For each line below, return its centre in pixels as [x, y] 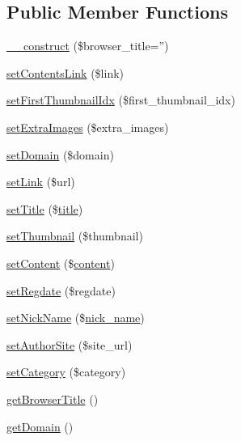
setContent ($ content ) [61, 263]
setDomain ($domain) [60, 154]
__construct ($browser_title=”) [88, 46]
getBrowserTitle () [53, 399]
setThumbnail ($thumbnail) [75, 236]
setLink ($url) [41, 182]
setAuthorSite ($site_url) [70, 344]
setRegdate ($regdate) [61, 290]
